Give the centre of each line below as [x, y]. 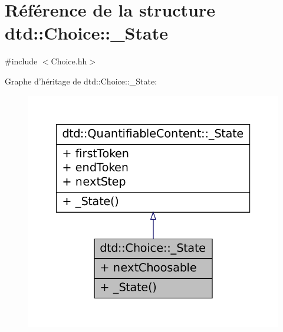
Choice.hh [69, 61]
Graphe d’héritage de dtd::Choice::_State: [81, 81]
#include [21, 61]
